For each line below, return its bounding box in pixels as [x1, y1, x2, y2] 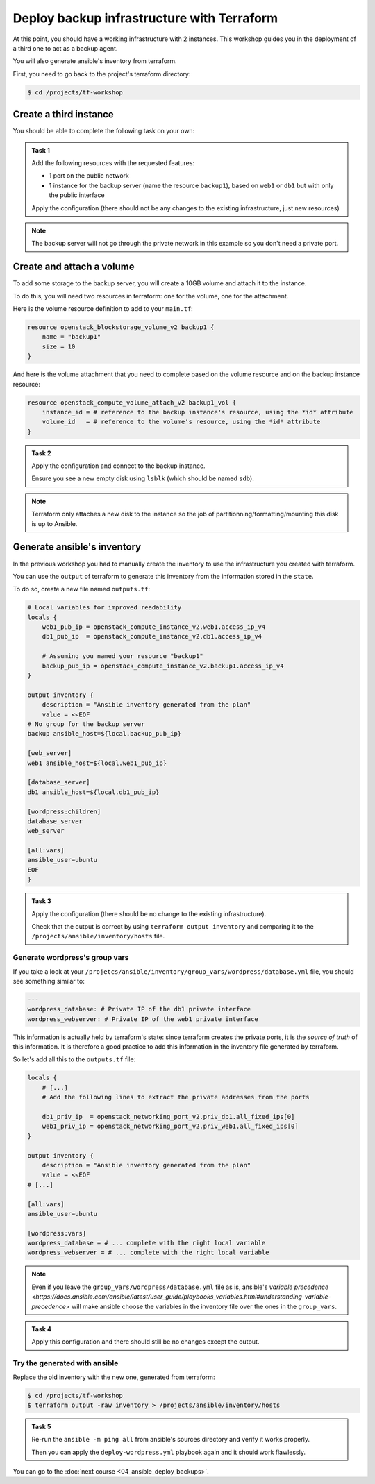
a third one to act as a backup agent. [12, 44, 118, 52]
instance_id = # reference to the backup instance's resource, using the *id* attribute [42, 408, 353, 416]
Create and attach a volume [12, 261, 135, 273]
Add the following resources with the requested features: [31, 158, 194, 167]
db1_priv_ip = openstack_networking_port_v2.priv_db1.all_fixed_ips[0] [42, 1113, 295, 1121]
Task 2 [31, 448, 51, 457]
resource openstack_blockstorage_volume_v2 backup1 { [27, 323, 215, 331]
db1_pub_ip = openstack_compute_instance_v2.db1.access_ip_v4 [42, 632, 262, 641]
